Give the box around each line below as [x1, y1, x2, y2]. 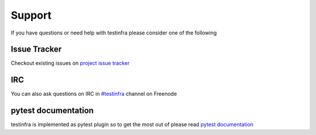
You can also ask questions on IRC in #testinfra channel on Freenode [11, 91, 177, 98]
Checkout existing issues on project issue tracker [11, 60, 130, 67]
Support [11, 9, 52, 22]
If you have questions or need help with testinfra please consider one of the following [11, 29, 217, 36]
